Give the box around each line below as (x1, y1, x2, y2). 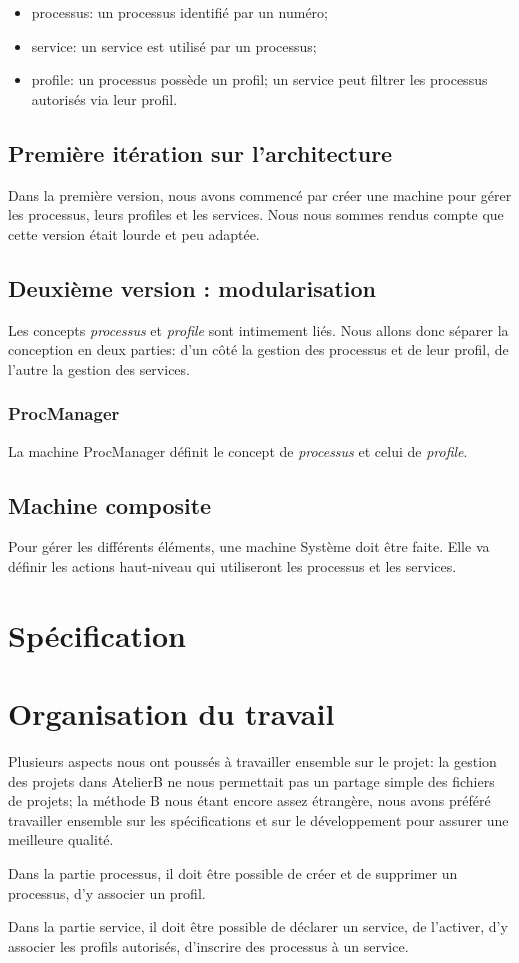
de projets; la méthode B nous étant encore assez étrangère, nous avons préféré (8, 790, 491, 811)
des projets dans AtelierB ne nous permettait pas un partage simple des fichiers (8, 770, 495, 791)
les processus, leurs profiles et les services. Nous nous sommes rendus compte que (8, 204, 504, 225)
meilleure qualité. (8, 829, 114, 850)
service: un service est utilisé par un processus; (31, 35, 317, 56)
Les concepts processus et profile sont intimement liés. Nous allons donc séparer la (8, 319, 509, 340)
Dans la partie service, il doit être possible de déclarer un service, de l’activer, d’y (8, 916, 508, 937)
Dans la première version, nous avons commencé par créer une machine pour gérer (8, 184, 512, 205)
